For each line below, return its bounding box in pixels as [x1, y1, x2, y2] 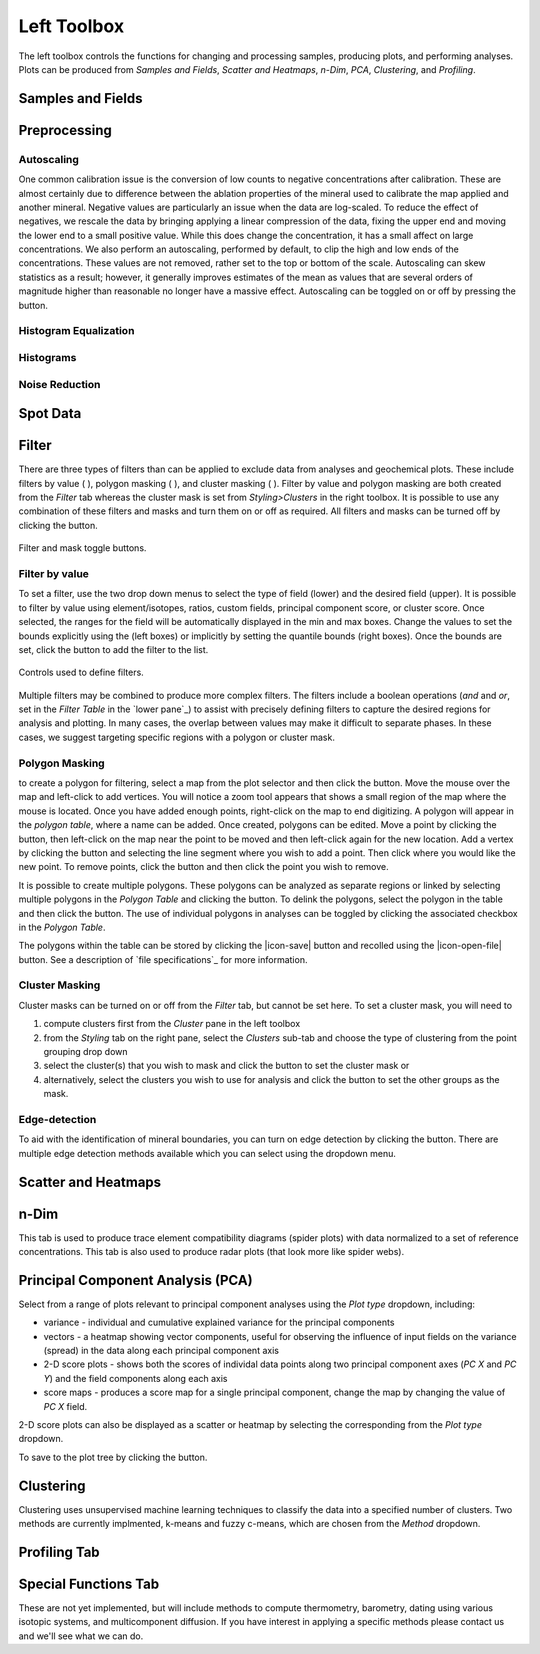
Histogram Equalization [18, 324, 135, 338]
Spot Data [18, 405, 82, 422]
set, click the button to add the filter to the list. [18, 643, 209, 655]
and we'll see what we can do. [18, 1630, 144, 1642]
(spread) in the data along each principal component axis [43, 1345, 280, 1357]
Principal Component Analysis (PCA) [18, 1271, 254, 1289]
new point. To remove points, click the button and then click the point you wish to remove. [18, 861, 389, 873]
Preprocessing [18, 121, 112, 139]
